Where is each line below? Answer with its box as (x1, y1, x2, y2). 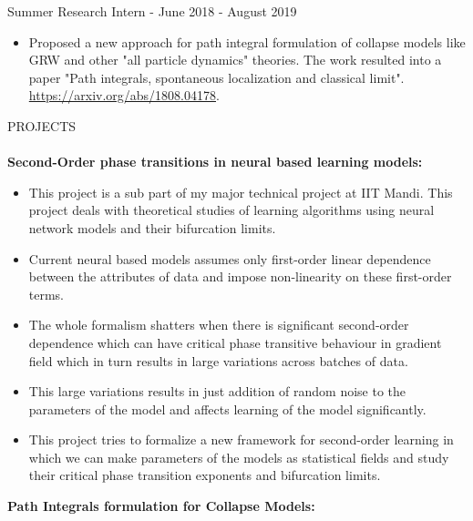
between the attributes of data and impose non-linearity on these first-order (28, 267, 452, 286)
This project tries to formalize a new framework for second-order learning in (28, 430, 454, 449)
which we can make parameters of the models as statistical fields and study (28, 447, 449, 466)
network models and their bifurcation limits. (28, 218, 276, 237)
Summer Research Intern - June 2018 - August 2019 (7, 2, 297, 20)
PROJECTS (7, 116, 77, 135)
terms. (28, 284, 65, 303)
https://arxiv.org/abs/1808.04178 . (28, 86, 220, 105)
